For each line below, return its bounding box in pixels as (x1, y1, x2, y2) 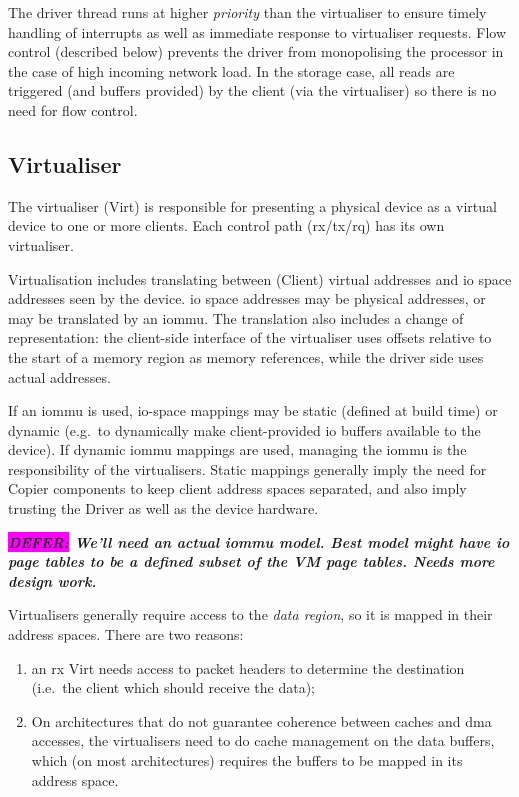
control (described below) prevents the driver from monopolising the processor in (8, 41, 504, 62)
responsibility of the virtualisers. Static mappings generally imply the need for (8, 458, 487, 479)
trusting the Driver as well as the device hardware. (8, 498, 319, 519)
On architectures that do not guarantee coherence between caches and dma (31, 710, 492, 731)
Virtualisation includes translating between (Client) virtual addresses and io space (8, 268, 512, 289)
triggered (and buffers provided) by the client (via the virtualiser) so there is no (8, 80, 497, 101)
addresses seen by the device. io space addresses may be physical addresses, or (8, 288, 486, 309)
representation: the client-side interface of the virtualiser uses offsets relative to (8, 327, 492, 348)
